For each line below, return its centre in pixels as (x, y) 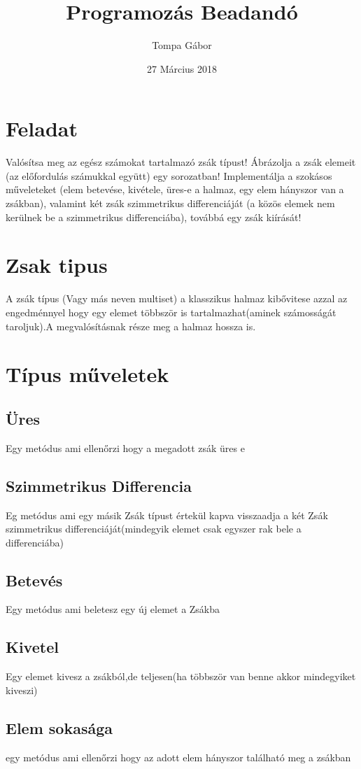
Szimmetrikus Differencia (99, 485)
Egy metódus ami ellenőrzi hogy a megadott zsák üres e (125, 447)
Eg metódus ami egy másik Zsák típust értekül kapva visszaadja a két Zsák (167, 515)
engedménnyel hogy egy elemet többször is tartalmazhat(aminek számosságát (171, 312)
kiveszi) (22, 690)
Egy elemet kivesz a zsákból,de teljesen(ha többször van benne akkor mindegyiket (181, 676)
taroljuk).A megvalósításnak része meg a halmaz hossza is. (131, 326)
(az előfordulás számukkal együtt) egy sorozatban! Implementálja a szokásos (169, 175)
